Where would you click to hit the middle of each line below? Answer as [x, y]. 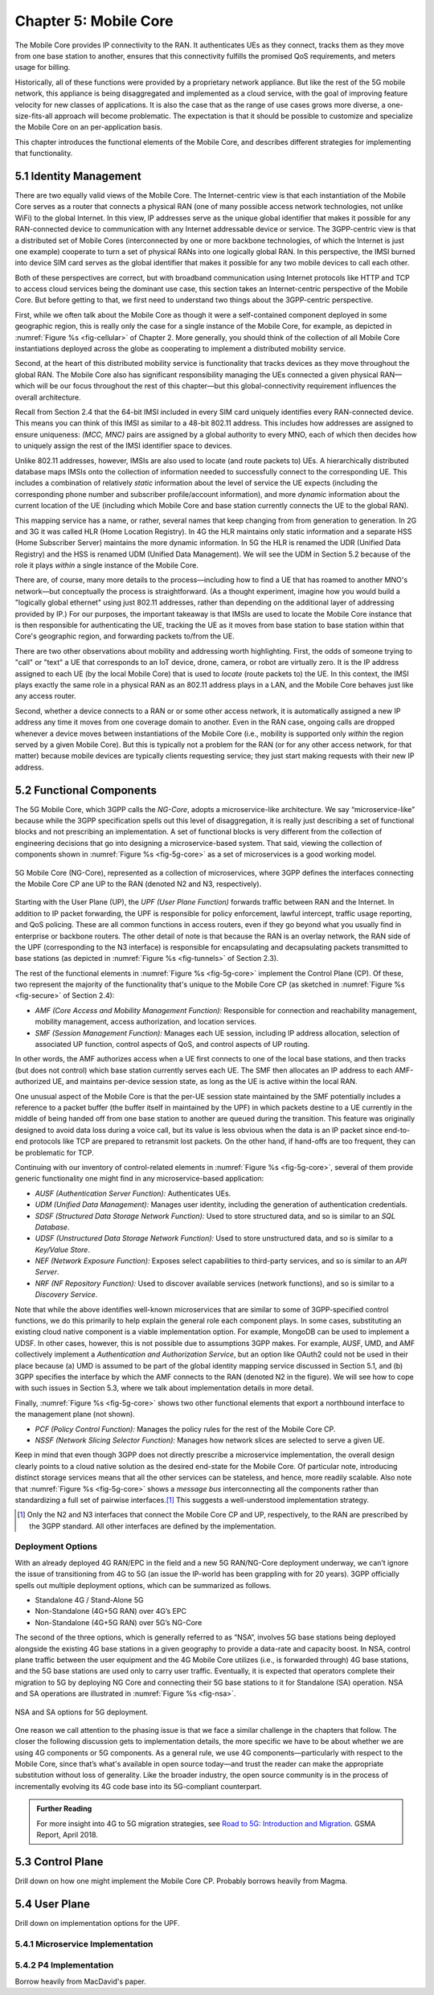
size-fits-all [34, 116]
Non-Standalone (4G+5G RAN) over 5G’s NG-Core [119, 1622]
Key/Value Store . [62, 1250]
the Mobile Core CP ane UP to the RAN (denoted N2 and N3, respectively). [138, 884]
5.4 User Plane [53, 1904]
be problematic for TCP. [54, 1152]
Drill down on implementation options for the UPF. [97, 1923]
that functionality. [44, 154]
